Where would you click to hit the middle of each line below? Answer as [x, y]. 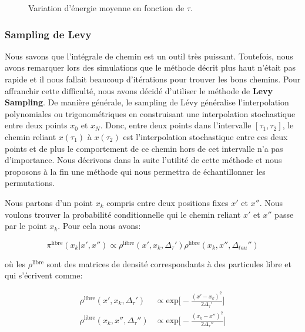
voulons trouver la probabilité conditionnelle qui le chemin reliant [123, 214]
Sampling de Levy [48, 34]
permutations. [30, 183]
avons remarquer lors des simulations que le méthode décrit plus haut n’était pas [150, 67]
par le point [26, 226]
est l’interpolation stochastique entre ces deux [205, 136]
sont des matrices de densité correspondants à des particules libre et [169, 263]
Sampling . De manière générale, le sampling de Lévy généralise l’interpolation [147, 102]
